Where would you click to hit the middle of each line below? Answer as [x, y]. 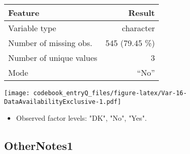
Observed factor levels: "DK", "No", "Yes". [81, 118]
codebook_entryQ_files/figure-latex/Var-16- [110, 93]
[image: [17, 93]
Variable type [32, 28]
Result [142, 13]
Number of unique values [53, 58]
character [138, 28]
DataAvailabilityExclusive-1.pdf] [63, 102]
